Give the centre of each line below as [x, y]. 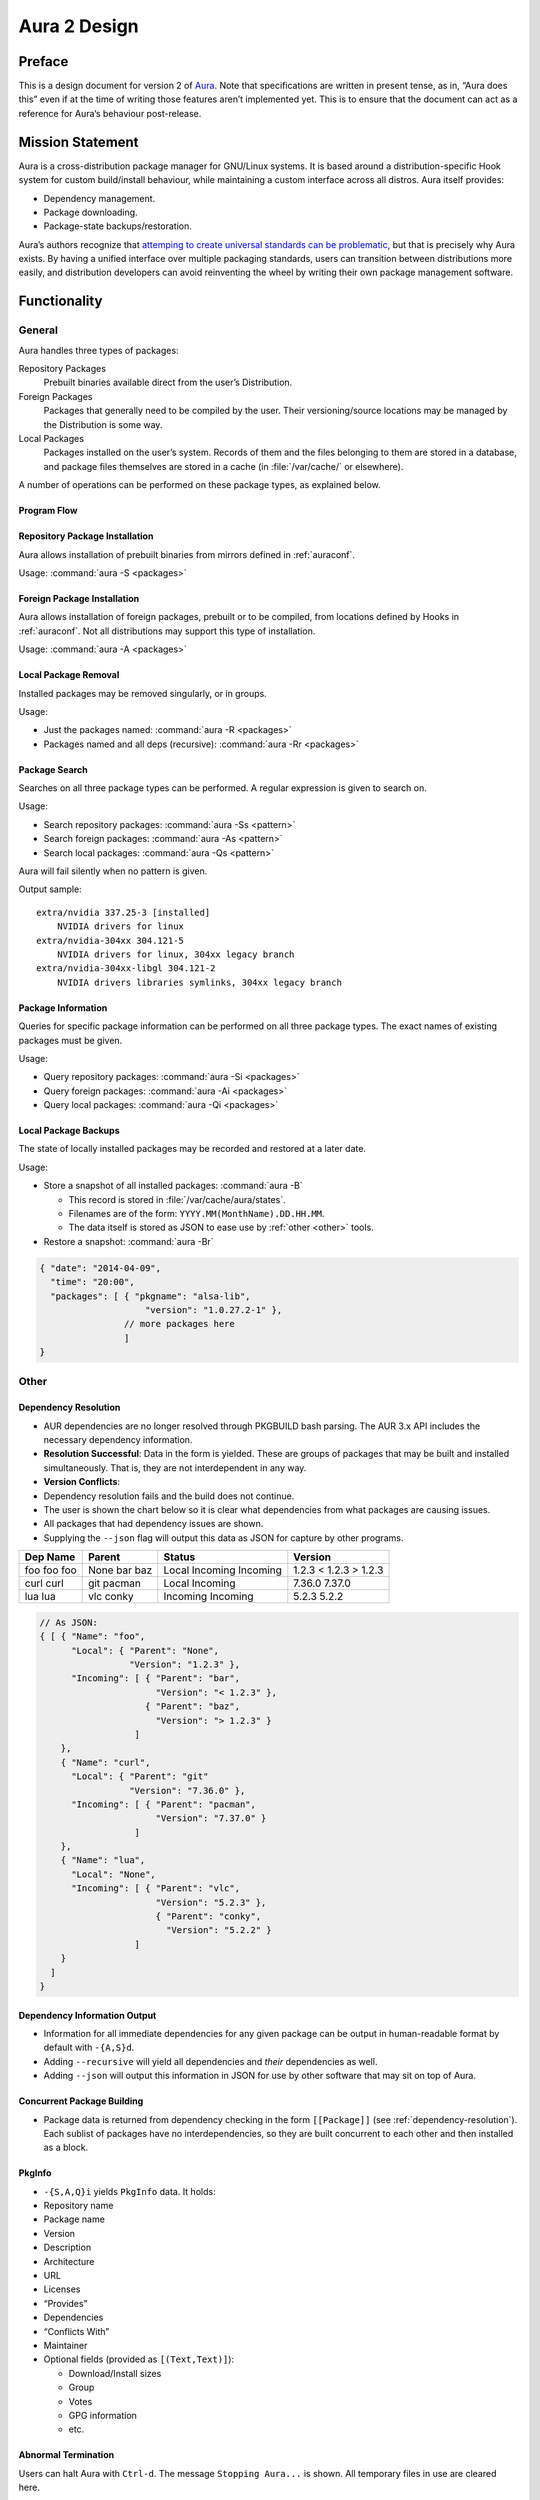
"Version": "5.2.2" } [218, 1930]
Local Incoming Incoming [222, 1570]
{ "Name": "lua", [103, 1860]
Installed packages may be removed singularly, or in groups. [142, 693]
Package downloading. [91, 212]
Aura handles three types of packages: [98, 350]
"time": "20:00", [92, 1282]
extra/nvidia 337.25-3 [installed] [123, 912]
